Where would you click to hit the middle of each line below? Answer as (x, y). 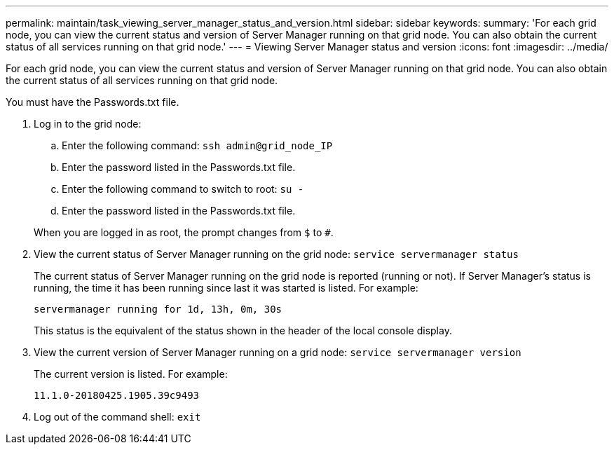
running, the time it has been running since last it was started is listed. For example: (226, 288)
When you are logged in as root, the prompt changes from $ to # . (184, 232)
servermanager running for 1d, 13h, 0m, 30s (158, 309)
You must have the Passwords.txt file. (93, 102)
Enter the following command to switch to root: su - (183, 189)
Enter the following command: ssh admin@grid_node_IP (197, 145)
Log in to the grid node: (88, 124)
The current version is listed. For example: (131, 374)
